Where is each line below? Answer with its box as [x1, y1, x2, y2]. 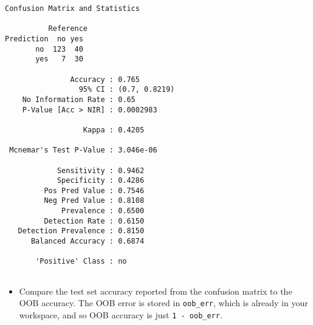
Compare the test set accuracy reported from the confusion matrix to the [19, 284, 292, 297]
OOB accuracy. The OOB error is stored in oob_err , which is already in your [19, 296, 308, 309]
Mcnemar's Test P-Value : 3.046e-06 [9, 146, 157, 155]
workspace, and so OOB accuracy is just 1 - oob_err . [19, 308, 222, 321]
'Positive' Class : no [35, 257, 127, 266]
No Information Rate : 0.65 [22, 95, 136, 104]
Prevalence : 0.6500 [61, 207, 145, 216]
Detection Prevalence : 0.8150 [18, 227, 145, 236]
